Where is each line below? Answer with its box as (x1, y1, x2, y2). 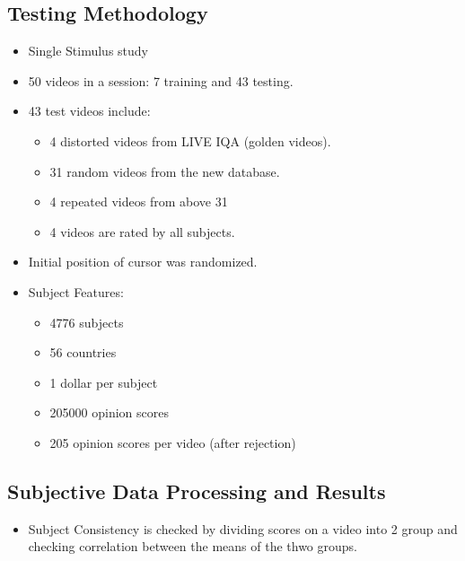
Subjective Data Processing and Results (7, 477, 386, 504)
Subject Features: (28, 282, 124, 301)
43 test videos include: (28, 101, 151, 120)
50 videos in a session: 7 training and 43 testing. (28, 71, 294, 90)
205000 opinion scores (49, 403, 170, 422)
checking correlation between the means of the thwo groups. (28, 537, 357, 556)
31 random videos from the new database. (49, 162, 280, 180)
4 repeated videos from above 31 (49, 192, 228, 211)
